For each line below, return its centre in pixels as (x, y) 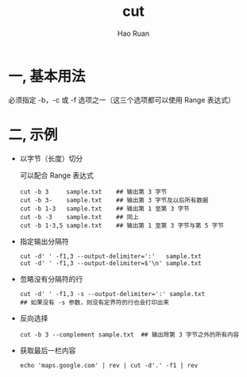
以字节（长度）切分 (51, 158)
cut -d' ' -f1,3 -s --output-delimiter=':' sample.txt (112, 294)
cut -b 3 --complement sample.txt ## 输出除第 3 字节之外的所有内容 (129, 335)
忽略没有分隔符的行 (51, 279)
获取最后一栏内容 (48, 350)
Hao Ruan (133, 33)
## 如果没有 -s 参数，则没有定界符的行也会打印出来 (94, 302)
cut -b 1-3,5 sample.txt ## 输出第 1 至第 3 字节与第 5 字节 (122, 225)
